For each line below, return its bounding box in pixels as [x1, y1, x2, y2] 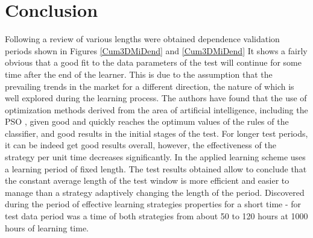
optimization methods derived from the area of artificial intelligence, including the [5, 103, 308, 116]
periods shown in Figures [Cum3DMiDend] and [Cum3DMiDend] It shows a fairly [5, 44, 308, 57]
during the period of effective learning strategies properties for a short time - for [5, 198, 302, 210]
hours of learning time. [5, 221, 89, 234]
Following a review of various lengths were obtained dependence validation [5, 33, 280, 45]
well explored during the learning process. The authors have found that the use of [5, 92, 307, 104]
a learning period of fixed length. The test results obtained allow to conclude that [5, 162, 307, 175]
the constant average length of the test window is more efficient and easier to [5, 174, 289, 187]
